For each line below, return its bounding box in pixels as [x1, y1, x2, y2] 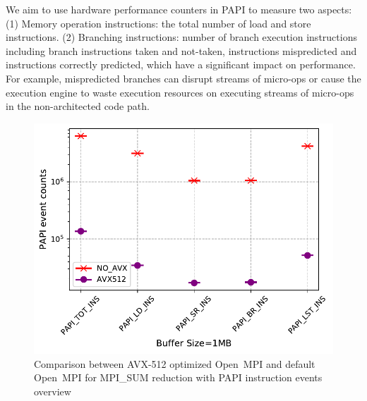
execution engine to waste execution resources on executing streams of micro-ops [6, 85, 354, 99]
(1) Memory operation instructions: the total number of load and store [6, 16, 311, 30]
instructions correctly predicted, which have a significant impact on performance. [6, 57, 356, 72]
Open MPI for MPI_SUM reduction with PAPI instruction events [34, 370, 323, 385]
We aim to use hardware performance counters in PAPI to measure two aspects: [6, 2, 352, 16]
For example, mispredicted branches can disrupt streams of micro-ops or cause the [6, 70, 361, 85]
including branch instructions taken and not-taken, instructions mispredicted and [6, 43, 357, 58]
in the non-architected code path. [6, 99, 150, 113]
